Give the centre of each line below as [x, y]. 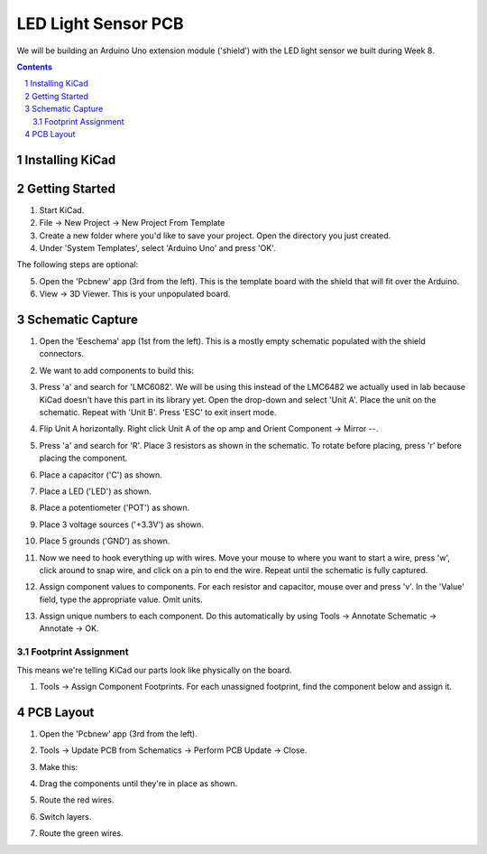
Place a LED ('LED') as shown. [96, 491]
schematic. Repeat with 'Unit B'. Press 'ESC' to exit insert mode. [158, 413]
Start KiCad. [62, 210]
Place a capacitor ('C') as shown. [101, 475]
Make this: [59, 766]
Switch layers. [65, 816]
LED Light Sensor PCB [100, 23]
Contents [35, 67]
